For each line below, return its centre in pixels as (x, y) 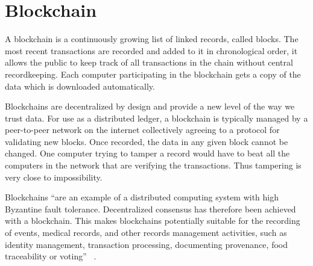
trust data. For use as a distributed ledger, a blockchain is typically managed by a (156, 118)
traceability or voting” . (51, 256)
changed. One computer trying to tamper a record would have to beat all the (147, 153)
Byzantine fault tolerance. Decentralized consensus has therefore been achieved (150, 209)
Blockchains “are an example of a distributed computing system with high (142, 197)
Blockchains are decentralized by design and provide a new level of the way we (150, 106)
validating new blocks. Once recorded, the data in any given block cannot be (147, 141)
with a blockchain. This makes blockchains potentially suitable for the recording (153, 221)
